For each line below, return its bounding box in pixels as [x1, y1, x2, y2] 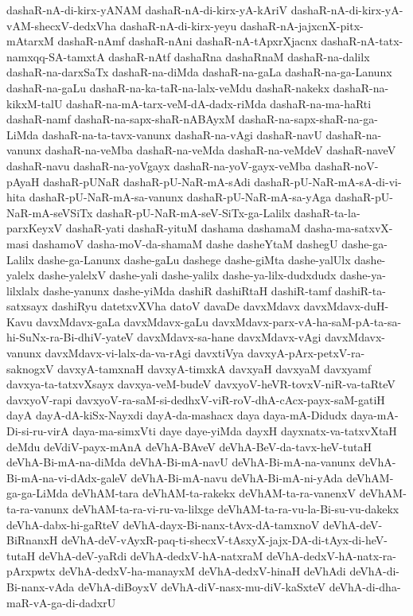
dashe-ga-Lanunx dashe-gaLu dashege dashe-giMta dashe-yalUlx [37, 251, 351, 267]
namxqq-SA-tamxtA [6, 48, 105, 64]
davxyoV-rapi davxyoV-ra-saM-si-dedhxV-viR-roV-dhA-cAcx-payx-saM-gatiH [6, 391, 385, 407]
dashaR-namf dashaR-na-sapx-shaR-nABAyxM [6, 111, 236, 127]
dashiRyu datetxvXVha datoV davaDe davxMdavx [51, 298, 300, 314]
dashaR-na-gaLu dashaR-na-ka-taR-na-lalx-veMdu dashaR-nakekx [6, 79, 330, 96]
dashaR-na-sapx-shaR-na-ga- [238, 111, 378, 127]
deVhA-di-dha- [329, 578, 401, 595]
